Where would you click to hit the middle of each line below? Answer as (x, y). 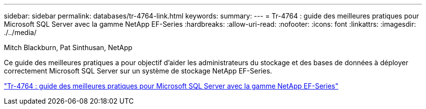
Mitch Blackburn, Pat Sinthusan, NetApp (68, 47)
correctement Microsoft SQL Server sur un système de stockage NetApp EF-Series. (138, 71)
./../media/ (20, 32)
